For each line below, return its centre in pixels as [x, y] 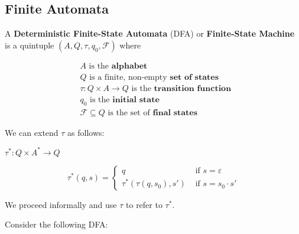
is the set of [129, 113]
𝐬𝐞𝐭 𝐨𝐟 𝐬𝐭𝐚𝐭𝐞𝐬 [194, 77]
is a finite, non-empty [128, 77]
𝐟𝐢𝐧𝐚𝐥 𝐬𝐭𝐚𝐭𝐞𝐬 [175, 113]
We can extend [32, 132]
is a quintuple [30, 45]
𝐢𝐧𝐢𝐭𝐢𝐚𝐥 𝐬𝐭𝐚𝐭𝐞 [136, 100]
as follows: [86, 132]
